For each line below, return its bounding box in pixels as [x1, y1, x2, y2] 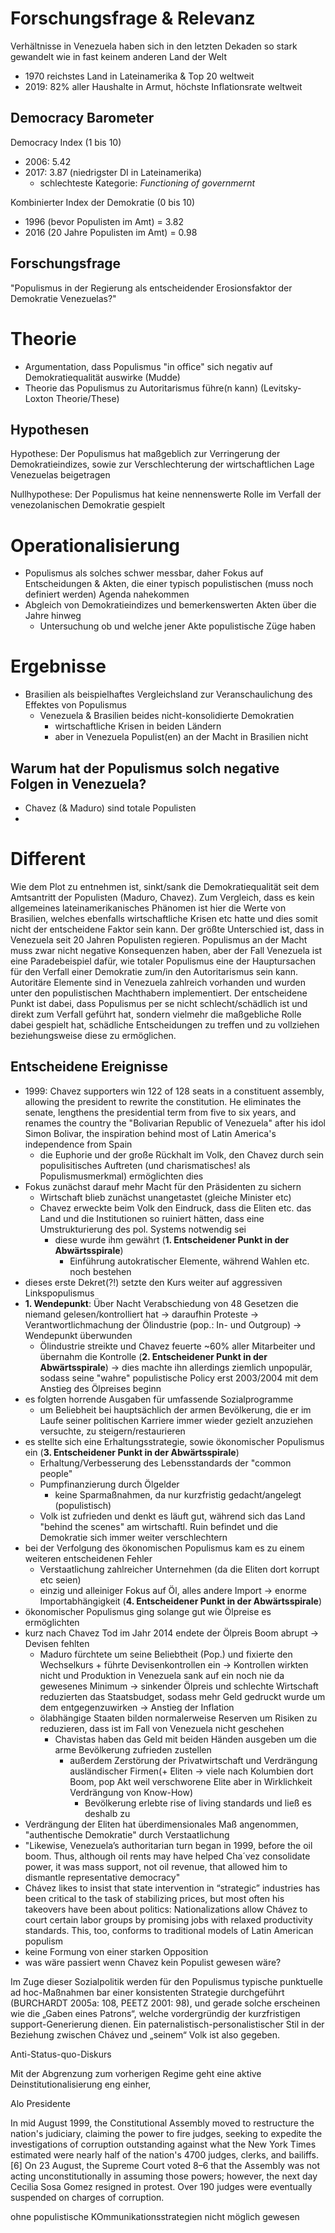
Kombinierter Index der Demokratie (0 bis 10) [10, 196, 196, 208]
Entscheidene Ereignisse [10, 1058, 169, 1076]
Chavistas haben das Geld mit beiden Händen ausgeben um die [54, 1733, 317, 1745]
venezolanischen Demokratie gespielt [10, 499, 166, 511]
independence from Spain [24, 1138, 133, 1150]
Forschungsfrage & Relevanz [10, 7, 256, 30]
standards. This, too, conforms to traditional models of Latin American [24, 1924, 314, 1936]
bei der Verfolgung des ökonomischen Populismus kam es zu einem [24, 1542, 305, 1554]
